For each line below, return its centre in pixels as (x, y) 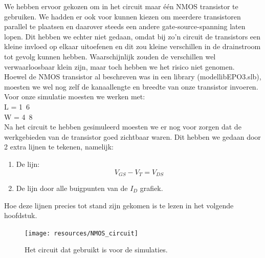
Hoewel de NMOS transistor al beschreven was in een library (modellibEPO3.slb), (133, 77)
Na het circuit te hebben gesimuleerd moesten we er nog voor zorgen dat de (123, 127)
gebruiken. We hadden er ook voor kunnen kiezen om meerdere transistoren (123, 16)
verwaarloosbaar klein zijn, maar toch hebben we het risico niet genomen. (119, 66)
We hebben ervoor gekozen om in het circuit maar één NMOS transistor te (121, 6)
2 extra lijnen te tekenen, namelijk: (59, 147)
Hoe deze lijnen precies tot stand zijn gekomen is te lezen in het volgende (119, 205)
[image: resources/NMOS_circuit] (81, 233)
